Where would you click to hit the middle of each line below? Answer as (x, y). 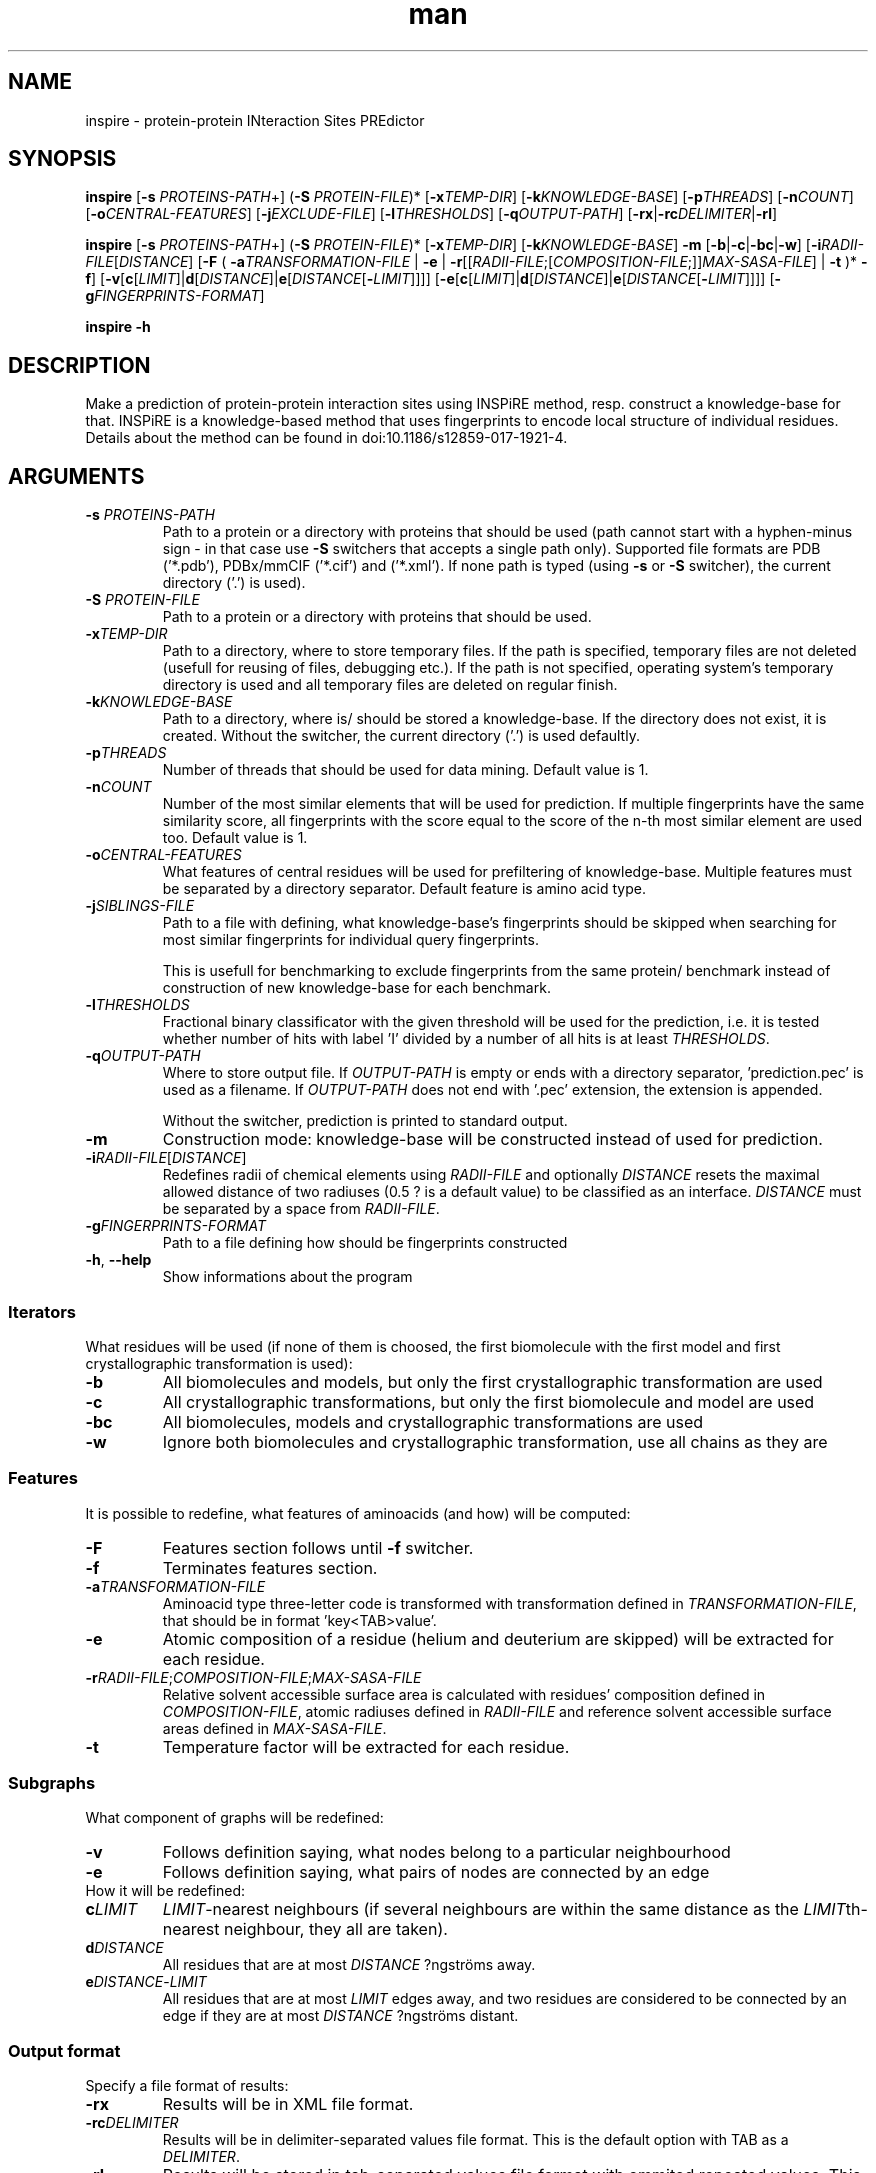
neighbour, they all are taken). (335, 1929)
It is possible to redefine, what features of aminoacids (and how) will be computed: (358, 1513)
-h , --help (118, 1260)
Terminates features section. (270, 1567)
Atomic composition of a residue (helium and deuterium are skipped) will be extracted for (498, 1638)
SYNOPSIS (62, 159)
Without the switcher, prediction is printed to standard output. (365, 1121)
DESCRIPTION (79, 365)
